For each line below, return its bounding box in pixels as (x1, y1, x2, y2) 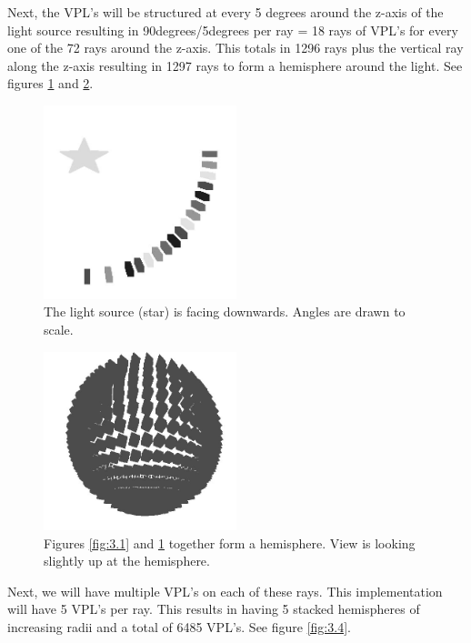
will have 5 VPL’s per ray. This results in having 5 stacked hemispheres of (7, 599, 420, 618)
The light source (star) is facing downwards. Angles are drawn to (44, 302, 406, 321)
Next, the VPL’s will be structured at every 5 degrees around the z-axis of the (7, 3, 444, 21)
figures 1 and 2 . (7, 74, 94, 93)
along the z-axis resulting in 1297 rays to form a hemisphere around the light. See (7, 55, 463, 75)
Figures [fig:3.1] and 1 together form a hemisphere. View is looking (44, 533, 416, 552)
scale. (44, 320, 74, 339)
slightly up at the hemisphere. (44, 551, 210, 570)
